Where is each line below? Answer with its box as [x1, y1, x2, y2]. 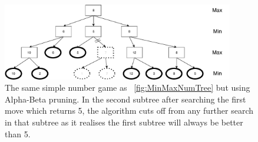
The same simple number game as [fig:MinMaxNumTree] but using [5, 81, 250, 94]
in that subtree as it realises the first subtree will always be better [5, 116, 243, 128]
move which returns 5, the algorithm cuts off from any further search [5, 104, 254, 117]
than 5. [5, 127, 31, 140]
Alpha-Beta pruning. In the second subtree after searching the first [5, 93, 246, 105]
